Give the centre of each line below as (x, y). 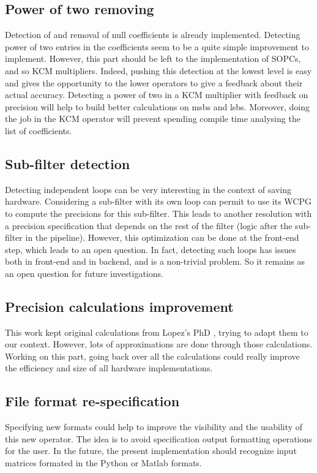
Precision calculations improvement (119, 306)
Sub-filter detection (68, 163)
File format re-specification (92, 401)
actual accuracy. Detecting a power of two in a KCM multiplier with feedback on (157, 95)
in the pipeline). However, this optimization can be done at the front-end (162, 237)
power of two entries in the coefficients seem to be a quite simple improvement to (157, 46)
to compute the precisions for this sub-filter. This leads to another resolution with (158, 213)
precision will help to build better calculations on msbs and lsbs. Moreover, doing (158, 106)
